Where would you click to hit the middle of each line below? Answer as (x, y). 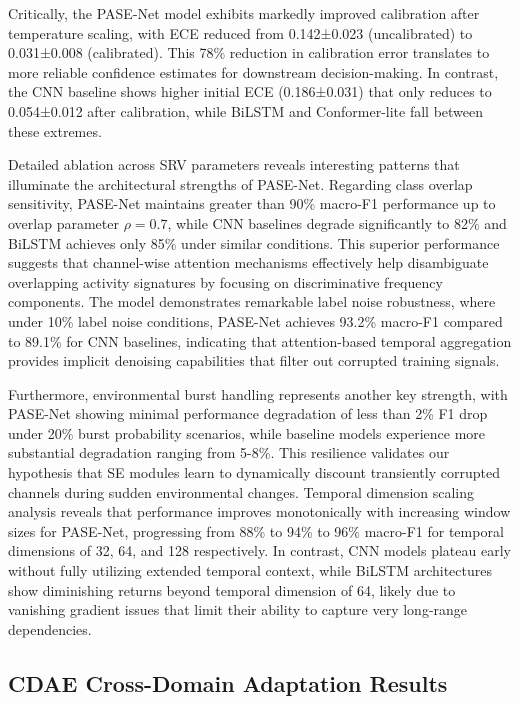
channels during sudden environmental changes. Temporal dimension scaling (241, 491)
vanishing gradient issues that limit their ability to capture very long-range (238, 609)
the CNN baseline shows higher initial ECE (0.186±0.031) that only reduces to (250, 91)
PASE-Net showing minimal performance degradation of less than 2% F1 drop (248, 413)
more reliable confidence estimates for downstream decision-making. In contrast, (253, 71)
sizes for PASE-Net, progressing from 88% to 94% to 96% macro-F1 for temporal (256, 530)
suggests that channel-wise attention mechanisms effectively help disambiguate (248, 262)
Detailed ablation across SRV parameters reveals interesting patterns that (234, 164)
